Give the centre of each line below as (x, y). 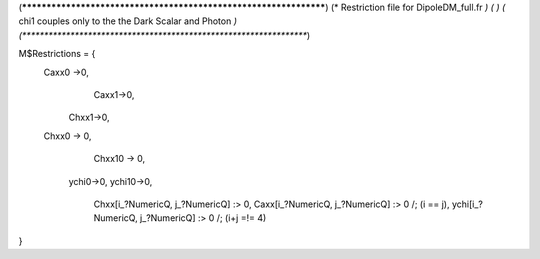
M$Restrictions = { (57, 54)
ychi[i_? (467, 204)
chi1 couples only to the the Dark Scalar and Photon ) (127, 21)
